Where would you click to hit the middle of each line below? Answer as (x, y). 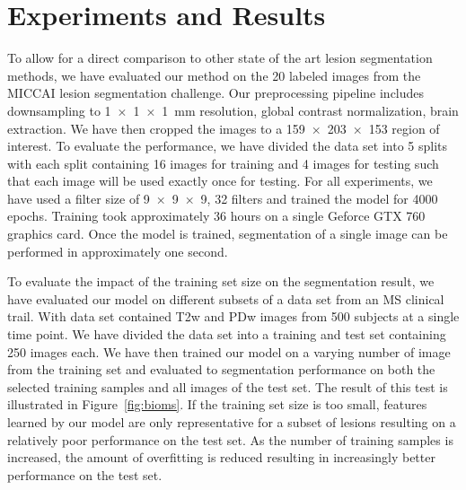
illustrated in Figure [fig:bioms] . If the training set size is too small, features (217, 404)
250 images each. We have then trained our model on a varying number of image (229, 351)
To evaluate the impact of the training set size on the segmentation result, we (221, 281)
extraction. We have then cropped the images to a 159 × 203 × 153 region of (224, 128)
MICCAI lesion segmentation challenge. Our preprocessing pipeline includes (216, 93)
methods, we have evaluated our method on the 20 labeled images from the (214, 75)
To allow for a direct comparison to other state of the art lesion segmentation (220, 58)
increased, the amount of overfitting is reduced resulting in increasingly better (221, 457)
